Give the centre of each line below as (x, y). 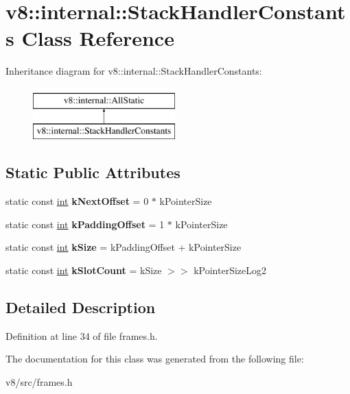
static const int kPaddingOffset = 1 (85, 224)
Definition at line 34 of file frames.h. (82, 335)
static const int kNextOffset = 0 (77, 201)
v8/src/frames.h (39, 382)
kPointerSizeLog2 (230, 270)
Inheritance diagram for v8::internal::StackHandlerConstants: (134, 71)
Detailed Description (81, 307)
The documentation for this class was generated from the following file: (155, 359)
